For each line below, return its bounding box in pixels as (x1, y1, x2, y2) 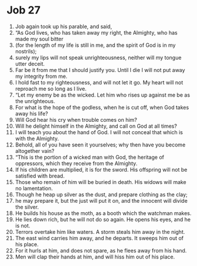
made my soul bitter (15, 35, 64, 42)
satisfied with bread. (15, 172, 65, 179)
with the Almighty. (15, 135, 59, 142)
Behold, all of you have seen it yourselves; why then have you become (15, 141, 186, 148)
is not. (15, 222, 30, 229)
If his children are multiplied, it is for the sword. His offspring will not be (15, 166, 188, 173)
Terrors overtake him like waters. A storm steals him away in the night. (15, 228, 185, 235)
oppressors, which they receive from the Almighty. (15, 159, 138, 167)
